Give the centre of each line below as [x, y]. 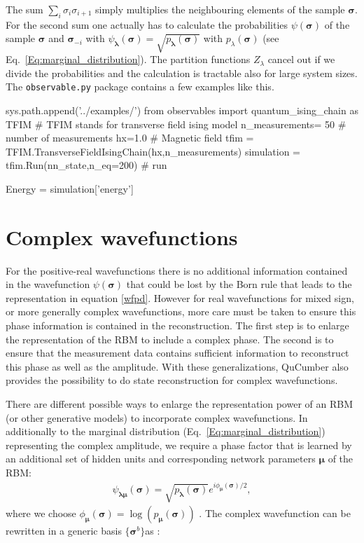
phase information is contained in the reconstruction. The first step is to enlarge [177, 325]
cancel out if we [301, 59]
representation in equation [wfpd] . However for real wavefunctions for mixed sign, [180, 297]
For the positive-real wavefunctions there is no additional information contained [177, 270]
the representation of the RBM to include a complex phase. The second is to [170, 339]
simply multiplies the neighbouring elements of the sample [220, 9]
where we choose [41, 513]
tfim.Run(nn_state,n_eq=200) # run [86, 165]
